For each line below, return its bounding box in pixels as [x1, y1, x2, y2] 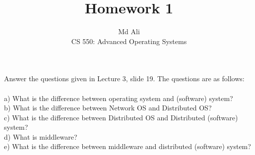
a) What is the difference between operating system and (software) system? [4, 93, 233, 103]
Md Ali [118, 26, 140, 37]
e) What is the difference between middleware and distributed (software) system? [4, 141, 251, 152]
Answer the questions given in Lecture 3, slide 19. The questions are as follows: [4, 73, 245, 84]
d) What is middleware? [4, 131, 77, 142]
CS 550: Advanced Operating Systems [71, 36, 187, 46]
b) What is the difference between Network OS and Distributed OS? [4, 103, 212, 113]
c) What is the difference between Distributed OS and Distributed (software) [4, 112, 238, 122]
